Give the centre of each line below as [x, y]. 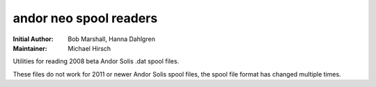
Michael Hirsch [89, 48]
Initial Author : [33, 39]
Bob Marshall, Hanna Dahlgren [112, 39]
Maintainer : [30, 48]
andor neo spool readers [85, 18]
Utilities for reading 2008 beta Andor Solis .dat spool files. [96, 61]
